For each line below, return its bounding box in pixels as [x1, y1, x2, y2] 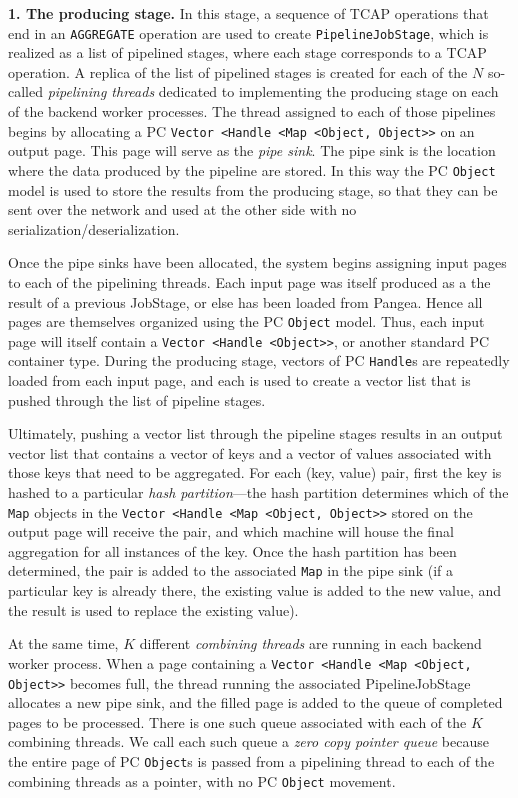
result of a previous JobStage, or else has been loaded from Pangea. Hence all [8, 291, 483, 312]
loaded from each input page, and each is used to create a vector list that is [8, 370, 471, 391]
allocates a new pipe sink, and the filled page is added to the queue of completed [8, 692, 503, 713]
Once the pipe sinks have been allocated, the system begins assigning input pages [8, 252, 507, 273]
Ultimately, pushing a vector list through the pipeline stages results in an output [8, 423, 503, 444]
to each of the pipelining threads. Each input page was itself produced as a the [8, 271, 491, 292]
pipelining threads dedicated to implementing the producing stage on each [47, 81, 499, 102]
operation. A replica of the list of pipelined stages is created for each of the [8, 61, 468, 82]
